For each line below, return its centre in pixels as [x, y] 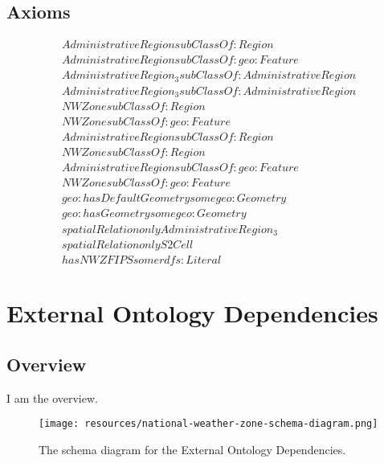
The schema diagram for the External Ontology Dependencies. [192, 449]
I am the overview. [52, 397]
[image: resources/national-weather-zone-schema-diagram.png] [208, 424]
